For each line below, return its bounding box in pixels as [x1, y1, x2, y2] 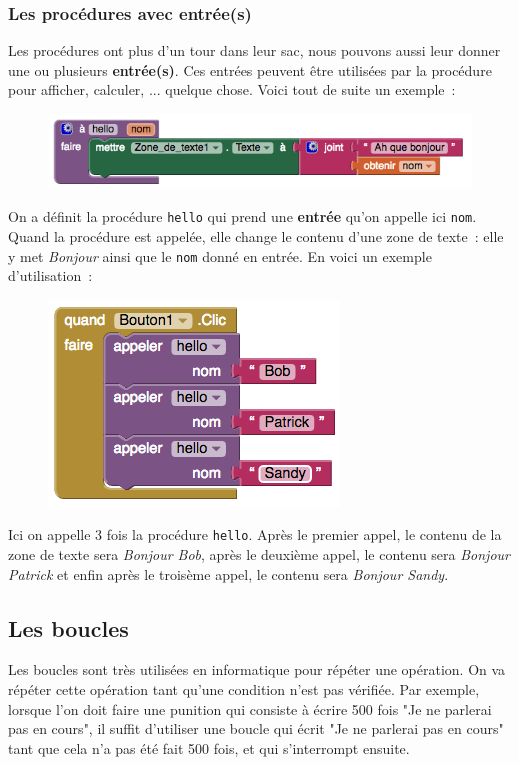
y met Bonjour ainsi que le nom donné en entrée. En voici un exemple [8, 245, 432, 266]
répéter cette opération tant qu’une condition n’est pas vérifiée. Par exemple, [8, 678, 480, 699]
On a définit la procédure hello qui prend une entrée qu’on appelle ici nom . [8, 206, 477, 227]
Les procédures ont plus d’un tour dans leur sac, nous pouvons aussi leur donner [8, 40, 501, 61]
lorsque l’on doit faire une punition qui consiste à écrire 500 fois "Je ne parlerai [8, 698, 492, 719]
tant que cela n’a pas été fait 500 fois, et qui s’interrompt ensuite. [8, 737, 410, 758]
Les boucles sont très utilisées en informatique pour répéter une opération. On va [8, 659, 506, 680]
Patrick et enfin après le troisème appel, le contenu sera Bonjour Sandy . [8, 563, 449, 584]
